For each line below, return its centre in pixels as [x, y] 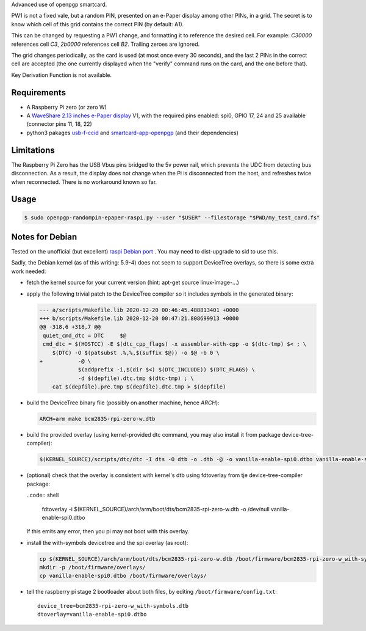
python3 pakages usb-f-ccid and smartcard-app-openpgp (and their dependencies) [133, 133]
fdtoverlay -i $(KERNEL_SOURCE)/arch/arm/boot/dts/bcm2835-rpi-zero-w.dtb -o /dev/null [156, 509]
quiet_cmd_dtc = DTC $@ [85, 335]
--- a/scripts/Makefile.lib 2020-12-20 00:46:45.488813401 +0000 [139, 310]
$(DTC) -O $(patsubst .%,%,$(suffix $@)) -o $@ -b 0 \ [136, 352]
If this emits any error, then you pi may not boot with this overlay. [108, 531]
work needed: [29, 271]
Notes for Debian [44, 237]
